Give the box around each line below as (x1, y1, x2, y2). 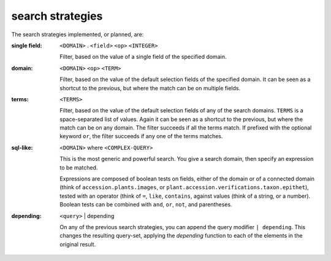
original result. (59, 240, 96, 248)
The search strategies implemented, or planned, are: (11, 31, 144, 38)
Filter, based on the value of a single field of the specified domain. (59, 53, 227, 61)
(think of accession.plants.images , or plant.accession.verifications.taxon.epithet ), (59, 184, 309, 191)
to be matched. (59, 163, 98, 171)
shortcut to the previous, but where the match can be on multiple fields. (59, 84, 241, 92)
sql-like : (11, 144, 33, 151)
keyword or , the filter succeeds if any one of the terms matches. (59, 133, 223, 140)
